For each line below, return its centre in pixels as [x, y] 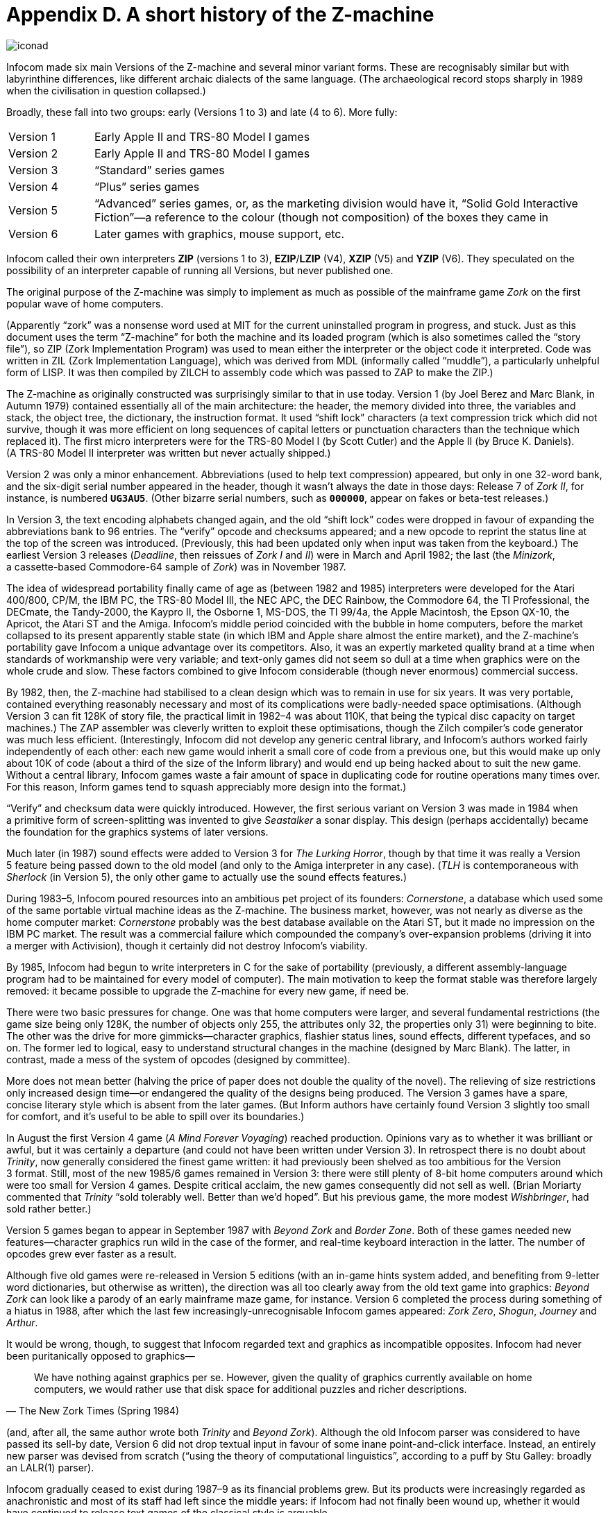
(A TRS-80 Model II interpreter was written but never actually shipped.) [169, 453]
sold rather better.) [49, 1208]
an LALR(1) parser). [50, 1467]
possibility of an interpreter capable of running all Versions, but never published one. [200, 270]
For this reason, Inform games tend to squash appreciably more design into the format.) [206, 786]
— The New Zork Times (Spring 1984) [93, 1410]
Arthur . [22, 1322]
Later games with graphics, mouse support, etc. [219, 234]
